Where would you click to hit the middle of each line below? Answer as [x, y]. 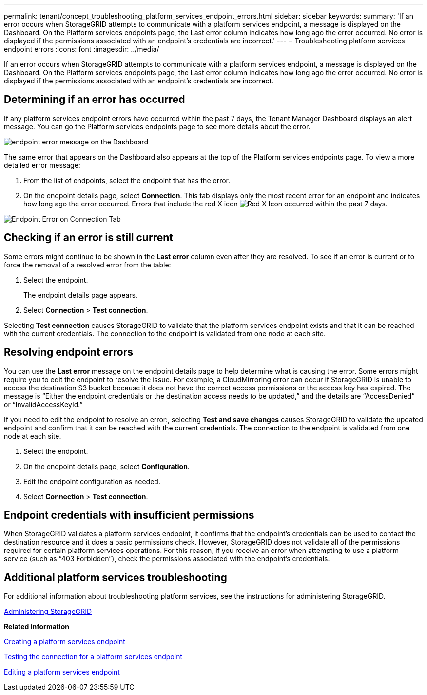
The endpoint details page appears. [81, 295]
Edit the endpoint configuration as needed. [92, 481]
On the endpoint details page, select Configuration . [107, 466]
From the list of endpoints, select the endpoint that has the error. [127, 180]
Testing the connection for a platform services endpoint [93, 657]
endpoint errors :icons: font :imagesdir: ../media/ [82, 49]
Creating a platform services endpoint [65, 642]
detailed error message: [42, 165]
